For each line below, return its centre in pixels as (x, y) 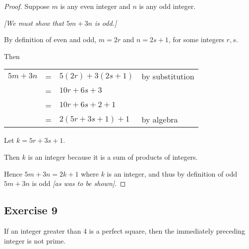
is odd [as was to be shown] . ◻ (79, 183)
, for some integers (196, 39)
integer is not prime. (35, 240)
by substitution (168, 76)
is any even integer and (95, 6)
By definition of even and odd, (50, 39)
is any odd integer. (167, 6)
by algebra (160, 120)
